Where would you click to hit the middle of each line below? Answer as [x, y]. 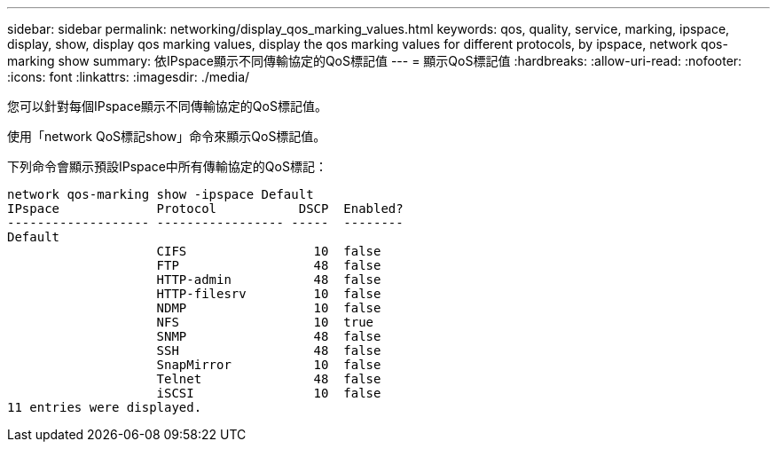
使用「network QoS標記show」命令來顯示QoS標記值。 [167, 136]
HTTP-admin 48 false [269, 280]
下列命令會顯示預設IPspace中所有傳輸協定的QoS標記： [167, 166]
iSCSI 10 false [269, 393]
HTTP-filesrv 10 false [269, 294]
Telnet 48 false [269, 379]
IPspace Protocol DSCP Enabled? [205, 209]
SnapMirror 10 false [269, 365]
